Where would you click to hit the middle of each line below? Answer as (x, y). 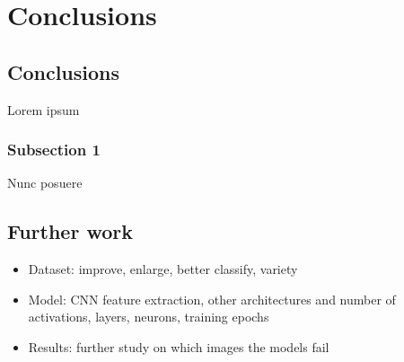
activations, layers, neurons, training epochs (149, 317)
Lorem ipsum (44, 109)
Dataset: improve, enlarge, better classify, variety (163, 269)
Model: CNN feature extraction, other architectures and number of (212, 299)
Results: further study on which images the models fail (179, 346)
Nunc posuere (45, 183)
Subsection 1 (54, 150)
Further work (70, 231)
